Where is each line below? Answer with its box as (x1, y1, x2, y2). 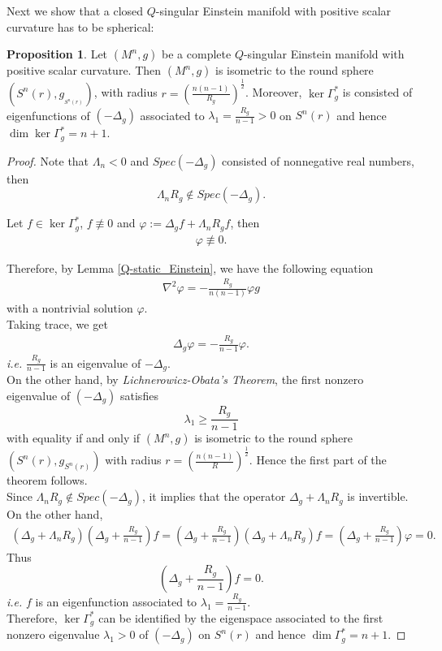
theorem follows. (6, 472, 88, 489)
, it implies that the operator (141, 488, 286, 505)
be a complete (162, 45, 232, 63)
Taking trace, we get (6, 316, 108, 333)
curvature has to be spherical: (6, 18, 154, 35)
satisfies (120, 386, 158, 403)
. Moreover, (245, 84, 302, 101)
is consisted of (342, 84, 413, 101)
